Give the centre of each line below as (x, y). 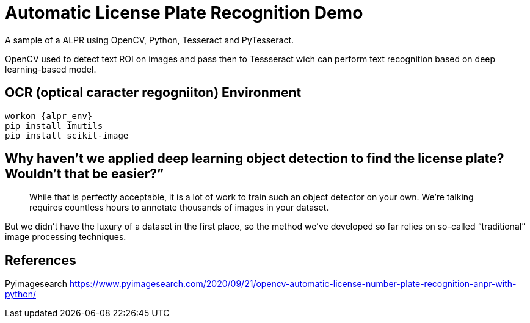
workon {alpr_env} (49, 116)
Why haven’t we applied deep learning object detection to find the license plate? (255, 159)
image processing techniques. (66, 237)
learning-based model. (51, 69)
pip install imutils (54, 125)
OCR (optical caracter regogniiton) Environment (153, 93)
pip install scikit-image (67, 135)
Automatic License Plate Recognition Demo (184, 13)
